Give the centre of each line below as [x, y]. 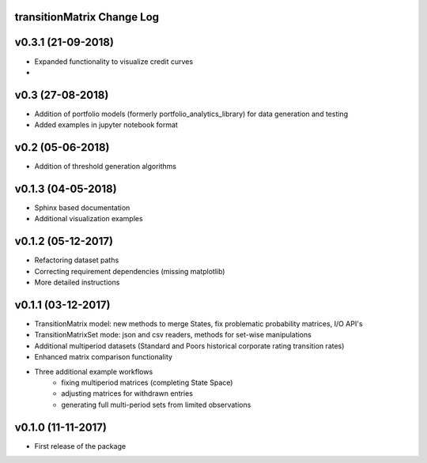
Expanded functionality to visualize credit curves [114, 61]
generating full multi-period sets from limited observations [156, 405]
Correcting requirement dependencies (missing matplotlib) [130, 271]
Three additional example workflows [94, 371]
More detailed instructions [77, 282]
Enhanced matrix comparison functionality [104, 357]
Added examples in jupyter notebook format [106, 125]
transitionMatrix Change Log [87, 17]
